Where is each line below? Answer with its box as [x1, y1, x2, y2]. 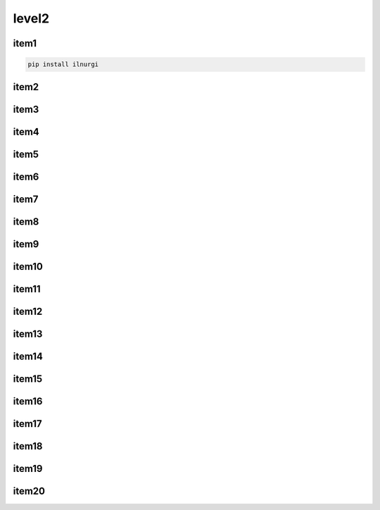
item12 [13, 305, 43, 317]
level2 [13, 11, 49, 26]
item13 [13, 328, 43, 340]
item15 [13, 373, 43, 385]
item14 [13, 350, 44, 362]
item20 [13, 485, 46, 497]
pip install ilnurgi [27, 61, 99, 68]
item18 [13, 440, 43, 452]
